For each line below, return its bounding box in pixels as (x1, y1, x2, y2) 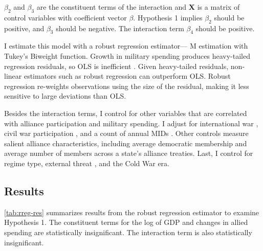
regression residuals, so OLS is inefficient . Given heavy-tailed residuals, (4, 60, 229, 71)
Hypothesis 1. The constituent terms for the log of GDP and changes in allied (4, 217, 248, 227)
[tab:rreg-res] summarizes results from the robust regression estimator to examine (4, 207, 259, 217)
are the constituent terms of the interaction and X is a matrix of (36, 2, 240, 12)
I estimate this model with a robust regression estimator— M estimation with (4, 40, 248, 51)
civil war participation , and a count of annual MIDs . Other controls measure (4, 128, 249, 139)
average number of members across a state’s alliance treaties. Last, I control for (4, 148, 253, 158)
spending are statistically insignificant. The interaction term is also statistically (4, 226, 252, 237)
